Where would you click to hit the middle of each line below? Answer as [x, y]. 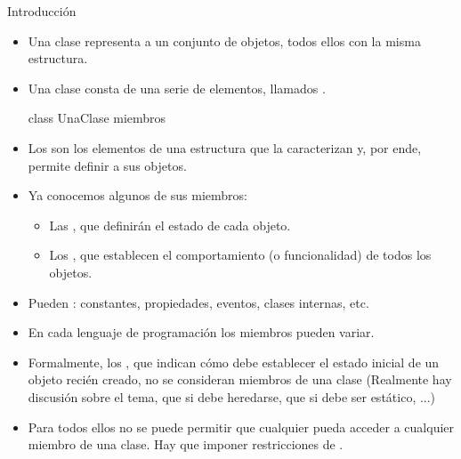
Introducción [42, 11]
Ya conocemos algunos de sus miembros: [137, 195]
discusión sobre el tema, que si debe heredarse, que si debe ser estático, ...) [232, 396]
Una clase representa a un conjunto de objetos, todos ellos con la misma [224, 40]
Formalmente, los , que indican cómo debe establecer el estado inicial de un [234, 362]
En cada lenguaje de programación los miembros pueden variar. [201, 332]
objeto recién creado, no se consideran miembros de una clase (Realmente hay [240, 379]
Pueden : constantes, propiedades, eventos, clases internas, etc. [198, 302]
